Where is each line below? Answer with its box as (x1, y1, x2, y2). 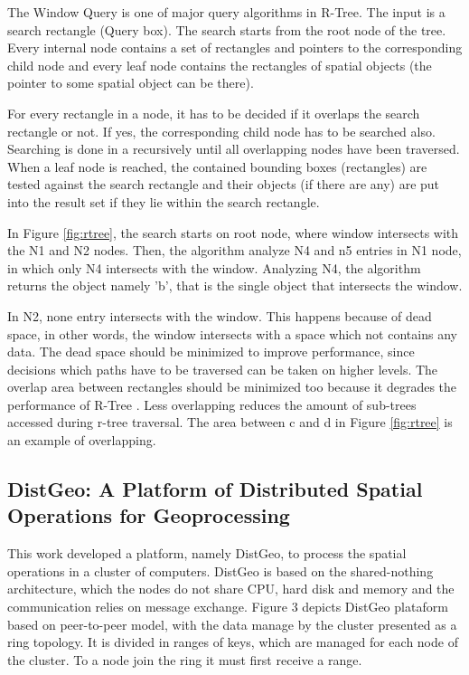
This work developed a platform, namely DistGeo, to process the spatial (7, 544, 407, 563)
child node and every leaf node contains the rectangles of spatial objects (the (7, 55, 432, 74)
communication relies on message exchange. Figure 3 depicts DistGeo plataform (7, 597, 448, 616)
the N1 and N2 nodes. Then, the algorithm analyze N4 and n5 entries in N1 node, (7, 241, 462, 260)
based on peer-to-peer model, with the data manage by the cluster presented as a (7, 614, 457, 633)
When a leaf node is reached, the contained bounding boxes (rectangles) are (7, 157, 427, 176)
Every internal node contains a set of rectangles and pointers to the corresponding (7, 38, 463, 57)
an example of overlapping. (7, 431, 156, 450)
